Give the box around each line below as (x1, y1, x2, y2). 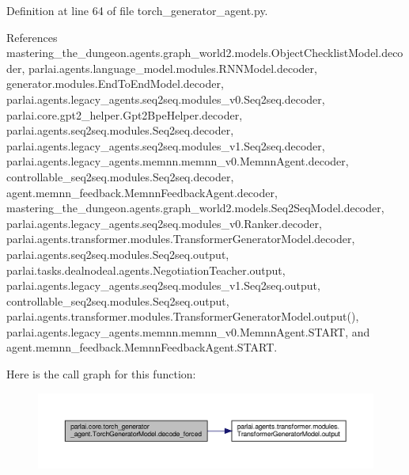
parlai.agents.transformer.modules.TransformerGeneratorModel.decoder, (6, 230, 355, 247)
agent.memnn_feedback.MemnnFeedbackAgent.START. (6, 339, 278, 355)
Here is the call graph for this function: (6, 366, 196, 382)
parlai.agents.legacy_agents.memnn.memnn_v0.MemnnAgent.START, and (6, 323, 370, 340)
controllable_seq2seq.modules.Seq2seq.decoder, (6, 168, 234, 184)
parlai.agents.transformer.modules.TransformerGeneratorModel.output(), (6, 308, 359, 325)
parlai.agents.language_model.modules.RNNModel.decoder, (28, 59, 317, 76)
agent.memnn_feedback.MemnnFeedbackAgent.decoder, (6, 184, 278, 200)
